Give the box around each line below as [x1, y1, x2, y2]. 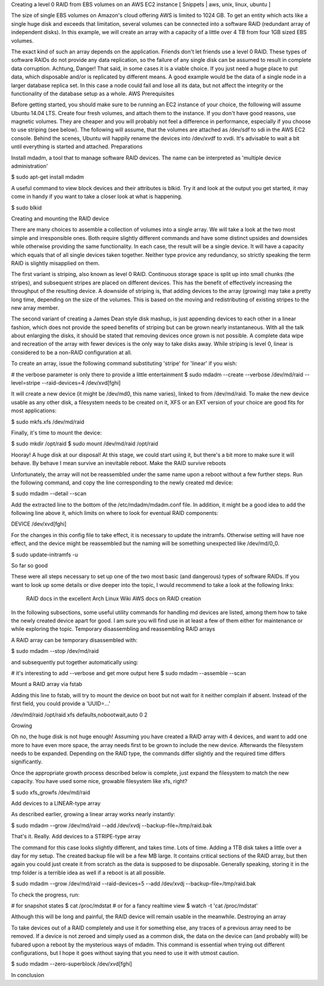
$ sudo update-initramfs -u [11, 551, 78, 558]
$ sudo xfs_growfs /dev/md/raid [11, 789, 91, 796]
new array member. [11, 304, 59, 311]
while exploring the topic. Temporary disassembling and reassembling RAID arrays [11, 625, 215, 633]
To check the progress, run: [11, 891, 80, 898]
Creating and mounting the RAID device [11, 215, 109, 222]
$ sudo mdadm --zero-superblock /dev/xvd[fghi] [11, 960, 132, 967]
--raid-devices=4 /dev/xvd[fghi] [41, 379, 121, 386]
